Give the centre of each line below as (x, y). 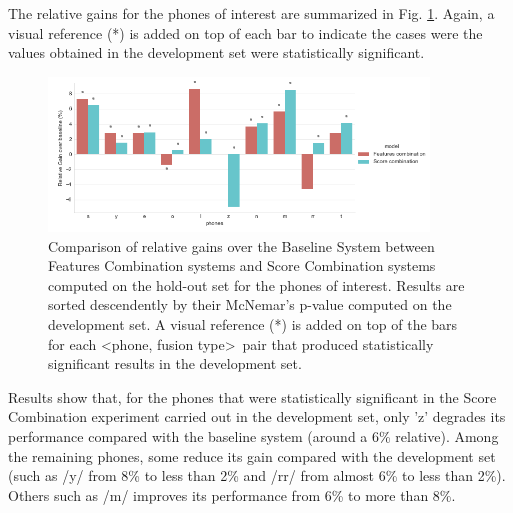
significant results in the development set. (175, 363)
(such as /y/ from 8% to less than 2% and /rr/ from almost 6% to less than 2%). (257, 475)
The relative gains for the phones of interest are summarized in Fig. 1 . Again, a (251, 13)
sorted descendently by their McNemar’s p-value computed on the (250, 304)
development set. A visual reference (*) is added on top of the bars (253, 323)
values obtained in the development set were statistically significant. (216, 52)
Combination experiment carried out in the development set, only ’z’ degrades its (257, 416)
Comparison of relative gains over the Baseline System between (241, 245)
